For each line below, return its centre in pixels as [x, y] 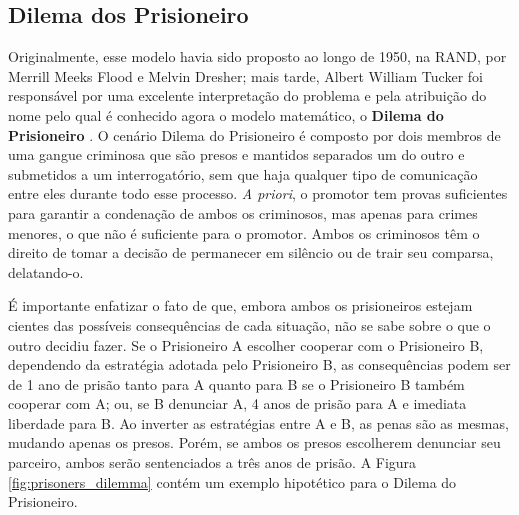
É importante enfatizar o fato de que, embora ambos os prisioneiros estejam [240, 305]
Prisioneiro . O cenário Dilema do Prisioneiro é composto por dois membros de [254, 134]
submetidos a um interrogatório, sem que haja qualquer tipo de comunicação [243, 173]
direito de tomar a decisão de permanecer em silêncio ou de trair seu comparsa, [251, 252]
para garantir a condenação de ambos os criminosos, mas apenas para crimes [243, 212]
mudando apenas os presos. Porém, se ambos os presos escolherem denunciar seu [254, 442]
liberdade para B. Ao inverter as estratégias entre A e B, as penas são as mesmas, [258, 422]
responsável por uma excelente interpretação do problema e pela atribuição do [247, 95]
